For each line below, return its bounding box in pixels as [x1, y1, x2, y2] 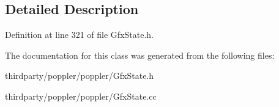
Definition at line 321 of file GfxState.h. [5, 28, 154, 41]
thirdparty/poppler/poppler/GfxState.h [5, 69, 154, 82]
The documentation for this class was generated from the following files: [5, 48, 275, 61]
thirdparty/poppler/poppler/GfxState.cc [5, 89, 157, 102]
